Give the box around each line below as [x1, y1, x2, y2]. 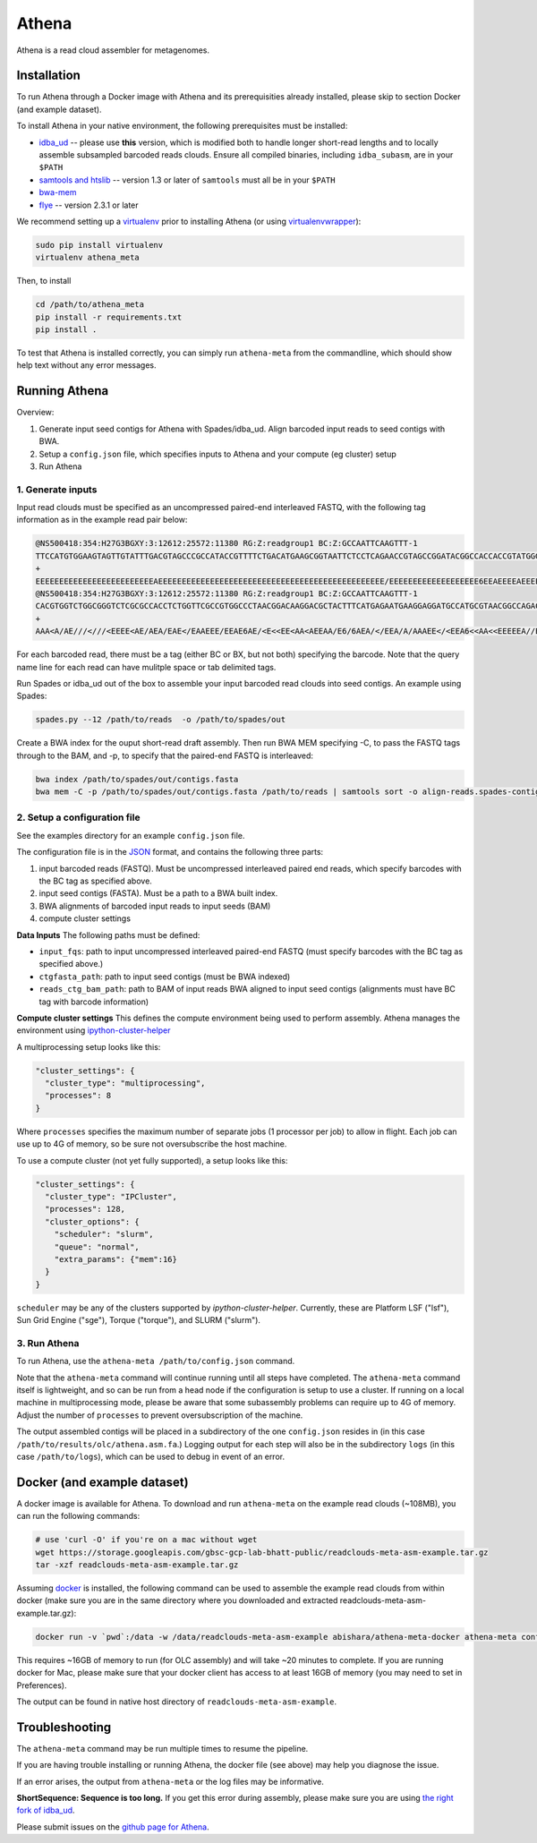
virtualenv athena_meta [35, 252, 141, 263]
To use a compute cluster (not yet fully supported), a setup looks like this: [16, 1155, 288, 1165]
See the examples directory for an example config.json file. [16, 830, 245, 840]
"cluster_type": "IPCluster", [45, 1191, 178, 1201]
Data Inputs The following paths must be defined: [16, 929, 200, 940]
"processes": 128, [45, 1204, 125, 1215]
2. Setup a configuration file [16, 811, 141, 823]
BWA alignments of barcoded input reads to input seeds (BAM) [38, 900, 271, 911]
